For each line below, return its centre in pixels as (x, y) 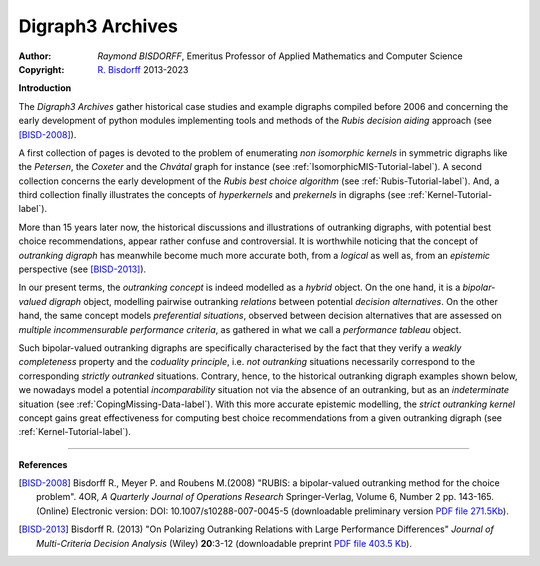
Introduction (45, 88)
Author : (35, 56)
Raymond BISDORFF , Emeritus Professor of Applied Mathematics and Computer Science (280, 56)
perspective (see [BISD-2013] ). (82, 269)
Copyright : (41, 69)
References (43, 464)
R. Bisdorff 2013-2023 (143, 69)
